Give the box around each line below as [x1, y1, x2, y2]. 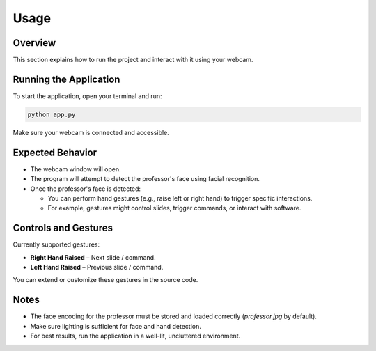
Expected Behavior [13, 146, 97, 158]
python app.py [27, 110, 76, 118]
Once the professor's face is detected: [30, 185, 141, 193]
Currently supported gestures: [13, 240, 100, 249]
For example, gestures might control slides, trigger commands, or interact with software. [47, 204, 301, 212]
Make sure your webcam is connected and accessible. [13, 128, 170, 136]
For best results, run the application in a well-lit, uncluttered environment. [30, 331, 241, 341]
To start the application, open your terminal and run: [13, 91, 163, 100]
